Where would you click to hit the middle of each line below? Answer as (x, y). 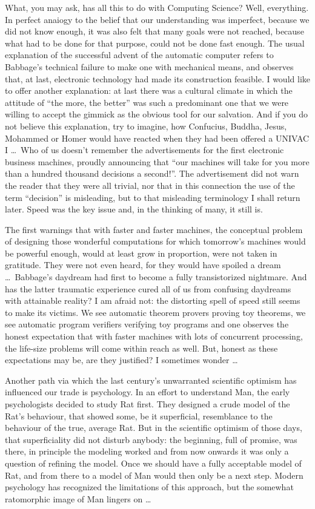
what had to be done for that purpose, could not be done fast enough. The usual (155, 43)
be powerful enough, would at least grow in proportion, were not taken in (141, 253)
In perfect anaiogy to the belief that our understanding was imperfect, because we (157, 19)
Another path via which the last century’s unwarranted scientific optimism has (151, 380)
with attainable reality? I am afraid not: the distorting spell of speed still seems (153, 300)
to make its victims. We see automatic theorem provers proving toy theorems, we (155, 312)
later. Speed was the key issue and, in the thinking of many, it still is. (134, 209)
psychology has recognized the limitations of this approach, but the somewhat (149, 487)
